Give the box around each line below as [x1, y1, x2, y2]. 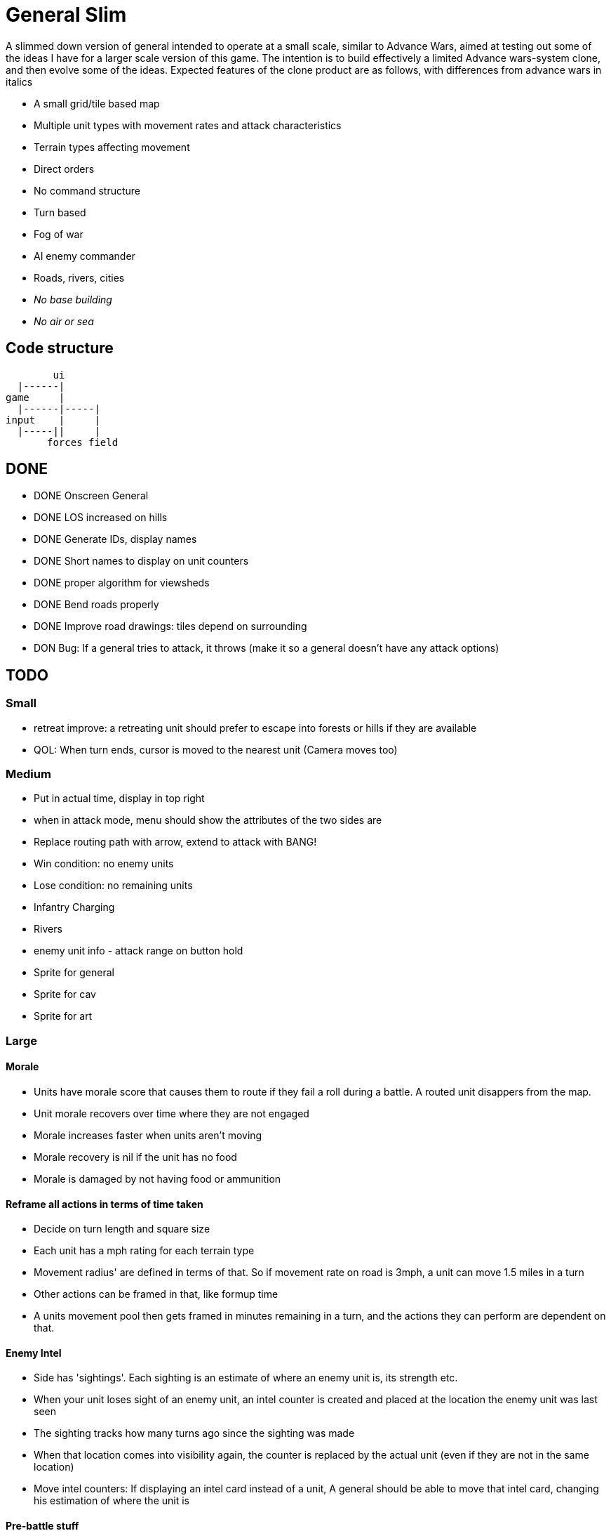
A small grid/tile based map [34, 97, 160, 110]
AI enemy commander [34, 249, 135, 262]
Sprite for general [34, 966, 114, 979]
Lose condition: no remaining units [34, 879, 193, 892]
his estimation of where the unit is [34, 1494, 189, 1507]
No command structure [34, 184, 141, 197]
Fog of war [34, 228, 83, 240]
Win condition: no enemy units [34, 858, 174, 870]
